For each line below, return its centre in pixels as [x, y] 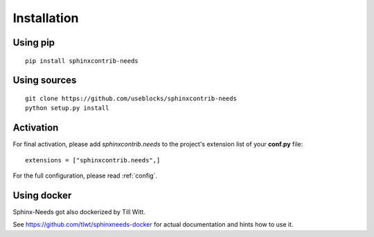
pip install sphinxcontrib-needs [82, 61]
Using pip [34, 42]
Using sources [45, 80]
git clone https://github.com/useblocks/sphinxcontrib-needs [131, 98]
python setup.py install [67, 108]
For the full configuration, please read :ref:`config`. [85, 176]
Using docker [42, 195]
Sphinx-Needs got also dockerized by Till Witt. [79, 211]
